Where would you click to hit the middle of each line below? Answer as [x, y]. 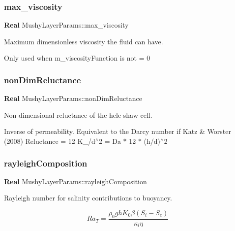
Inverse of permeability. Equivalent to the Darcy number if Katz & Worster [118, 131]
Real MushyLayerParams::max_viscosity [66, 25]
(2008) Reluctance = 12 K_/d [50, 141]
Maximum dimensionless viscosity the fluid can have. [84, 41]
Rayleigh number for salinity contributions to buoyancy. [88, 198]
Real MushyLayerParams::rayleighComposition [75, 181]
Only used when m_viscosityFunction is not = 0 [77, 58]
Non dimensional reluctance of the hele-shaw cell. [78, 115]
